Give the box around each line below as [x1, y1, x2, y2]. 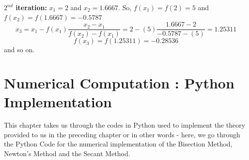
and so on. [4, 44, 35, 55]
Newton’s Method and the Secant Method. [4, 148, 130, 158]
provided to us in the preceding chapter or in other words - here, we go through [4, 129, 240, 139]
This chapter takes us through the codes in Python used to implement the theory [4, 120, 246, 130]
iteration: [16, 2, 47, 12]
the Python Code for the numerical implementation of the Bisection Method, [4, 139, 233, 149]
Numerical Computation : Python [4, 73, 234, 93]
